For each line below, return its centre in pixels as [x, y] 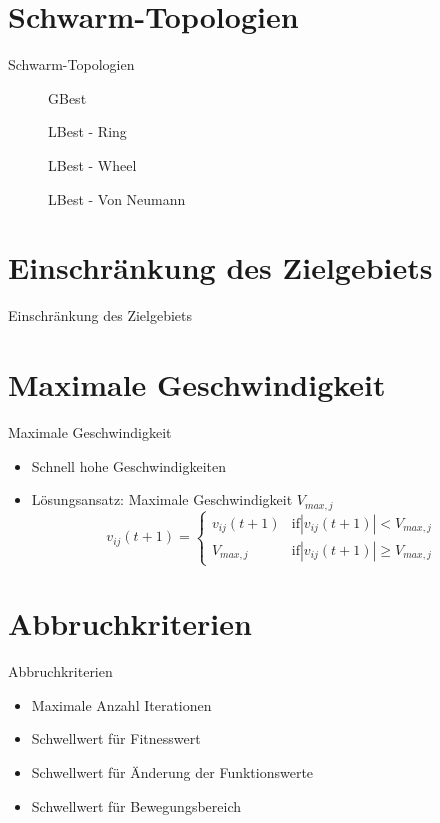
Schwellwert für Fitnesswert [116, 738]
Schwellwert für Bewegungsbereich [136, 805]
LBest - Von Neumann [117, 198]
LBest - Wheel [92, 164]
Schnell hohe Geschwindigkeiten [129, 465]
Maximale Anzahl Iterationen [121, 704]
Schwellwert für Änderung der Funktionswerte [172, 772]
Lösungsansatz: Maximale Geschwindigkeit [162, 499]
